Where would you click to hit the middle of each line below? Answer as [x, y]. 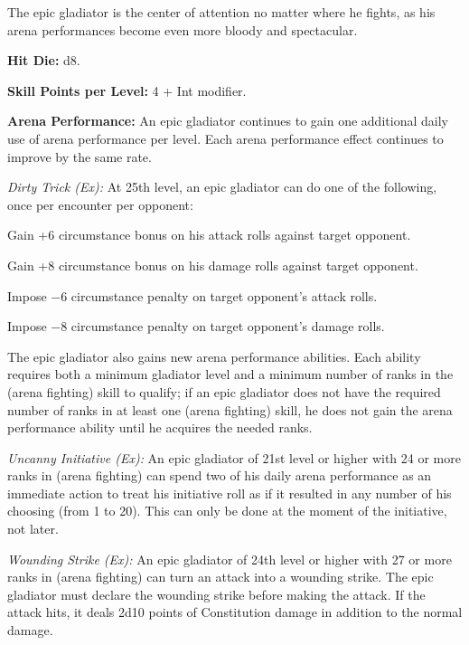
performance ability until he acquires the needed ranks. [160, 427]
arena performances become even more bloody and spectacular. [183, 29]
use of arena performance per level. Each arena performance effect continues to [225, 138]
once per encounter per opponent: [100, 204]
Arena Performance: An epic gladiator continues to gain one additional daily [228, 121]
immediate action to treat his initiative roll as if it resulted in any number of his [230, 493]
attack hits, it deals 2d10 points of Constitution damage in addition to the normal [235, 612]
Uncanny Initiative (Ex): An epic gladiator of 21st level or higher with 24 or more [234, 457]
